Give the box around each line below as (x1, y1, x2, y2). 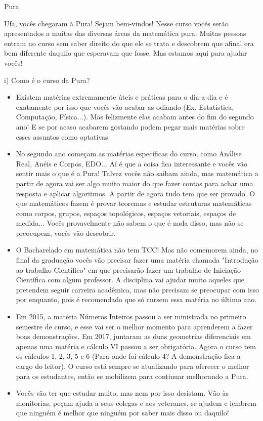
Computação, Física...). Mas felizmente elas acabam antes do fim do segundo (16, 111, 254, 122)
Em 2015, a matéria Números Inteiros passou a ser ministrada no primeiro (16, 311, 246, 322)
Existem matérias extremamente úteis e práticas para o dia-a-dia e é (16, 92, 228, 102)
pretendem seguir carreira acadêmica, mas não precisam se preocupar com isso (16, 284, 259, 294)
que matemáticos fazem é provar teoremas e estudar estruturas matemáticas (16, 198, 252, 208)
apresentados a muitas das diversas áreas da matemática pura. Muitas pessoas (4, 28, 246, 38)
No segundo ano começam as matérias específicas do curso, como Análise (16, 148, 242, 159)
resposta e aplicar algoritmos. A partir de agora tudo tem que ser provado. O (16, 188, 255, 198)
